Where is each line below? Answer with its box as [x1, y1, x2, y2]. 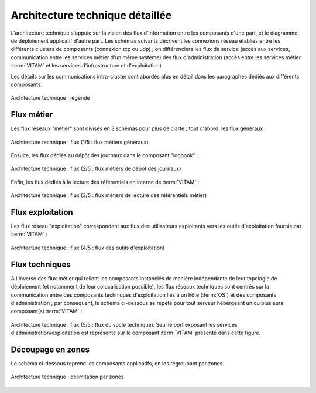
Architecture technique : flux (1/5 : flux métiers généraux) [11, 138, 149, 145]
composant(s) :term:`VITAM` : [11, 308, 83, 315]
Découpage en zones [11, 344, 90, 354]
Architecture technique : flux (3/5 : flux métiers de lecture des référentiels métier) [11, 192, 207, 199]
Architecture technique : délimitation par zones [11, 373, 124, 381]
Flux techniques [11, 259, 71, 269]
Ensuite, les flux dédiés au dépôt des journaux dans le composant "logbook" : [11, 151, 198, 158]
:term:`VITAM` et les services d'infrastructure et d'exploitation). [11, 62, 163, 69]
